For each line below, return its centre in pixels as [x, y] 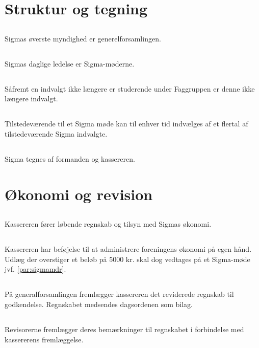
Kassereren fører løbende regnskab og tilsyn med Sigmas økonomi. [108, 224]
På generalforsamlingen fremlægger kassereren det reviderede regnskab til [119, 294]
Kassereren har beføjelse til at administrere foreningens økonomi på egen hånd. [128, 249]
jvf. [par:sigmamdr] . [35, 269]
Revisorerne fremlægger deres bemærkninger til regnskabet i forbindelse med [124, 329]
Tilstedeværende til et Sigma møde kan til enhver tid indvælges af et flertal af [126, 124]
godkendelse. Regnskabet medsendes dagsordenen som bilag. [99, 304]
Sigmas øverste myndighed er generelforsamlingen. [83, 38]
